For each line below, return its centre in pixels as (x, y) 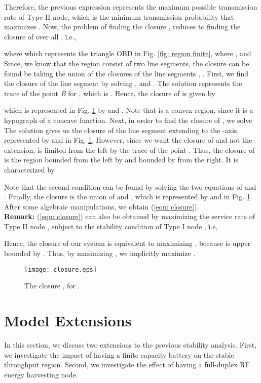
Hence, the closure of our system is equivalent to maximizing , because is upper (127, 243)
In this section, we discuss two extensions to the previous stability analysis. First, (130, 345)
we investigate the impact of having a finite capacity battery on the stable (119, 354)
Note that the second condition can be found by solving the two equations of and (130, 186)
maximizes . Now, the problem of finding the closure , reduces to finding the (122, 27)
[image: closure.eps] (61, 269)
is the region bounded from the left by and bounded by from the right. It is (121, 160)
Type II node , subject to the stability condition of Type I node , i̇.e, (111, 226)
